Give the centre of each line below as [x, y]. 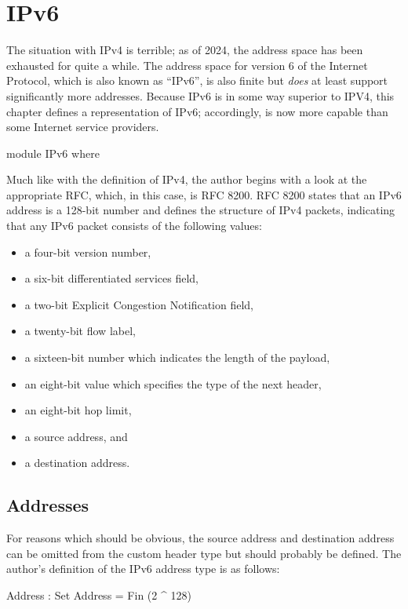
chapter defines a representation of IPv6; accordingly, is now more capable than [197, 111]
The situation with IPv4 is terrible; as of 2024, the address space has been [185, 50]
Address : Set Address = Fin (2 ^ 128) [99, 594]
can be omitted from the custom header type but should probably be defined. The [204, 553]
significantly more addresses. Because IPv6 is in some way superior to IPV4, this [200, 95]
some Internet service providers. [83, 127]
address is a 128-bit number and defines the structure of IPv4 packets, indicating [201, 210]
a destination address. [77, 463]
